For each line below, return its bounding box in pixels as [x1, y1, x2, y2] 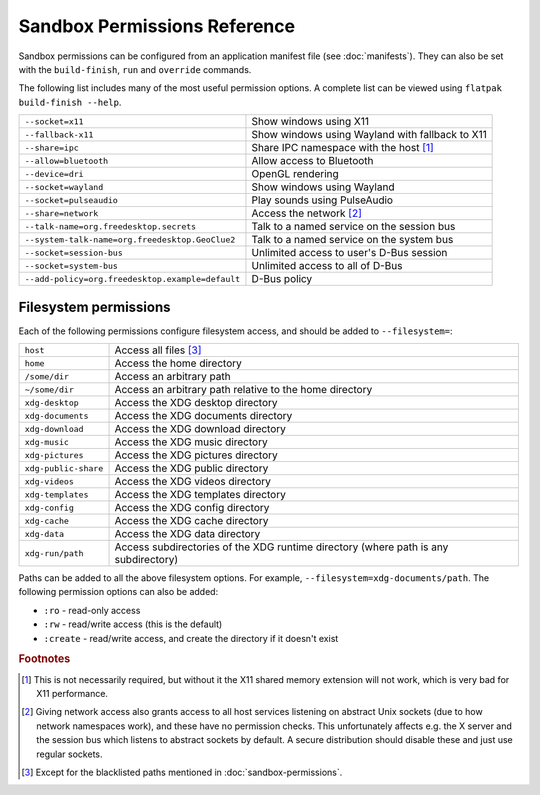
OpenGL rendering [251, 167, 339, 181]
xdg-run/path [24, 548, 84, 559]
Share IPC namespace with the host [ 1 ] [251, 141, 434, 155]
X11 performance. [36, 688, 109, 700]
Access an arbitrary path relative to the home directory [114, 383, 373, 397]
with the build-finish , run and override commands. [18, 63, 252, 75]
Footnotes [18, 652, 71, 666]
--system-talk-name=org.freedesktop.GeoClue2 [24, 234, 236, 245]
